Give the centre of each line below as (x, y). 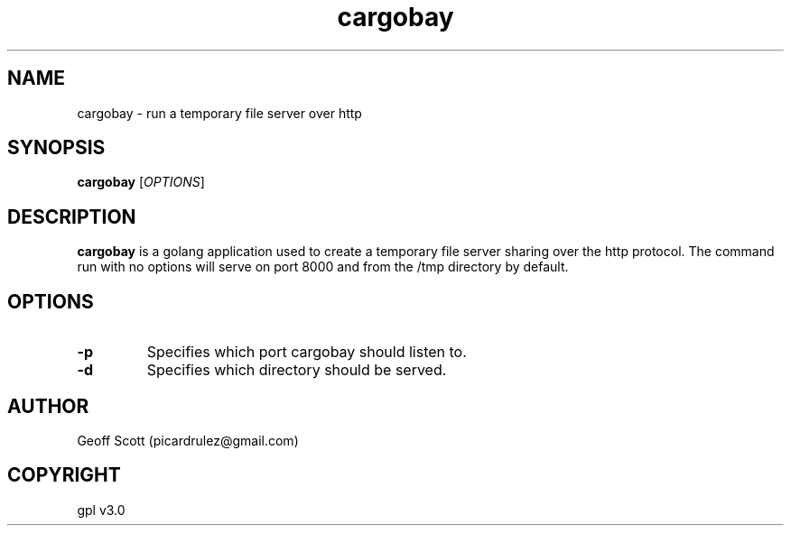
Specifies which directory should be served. (297, 370)
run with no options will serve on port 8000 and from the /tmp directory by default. (323, 267)
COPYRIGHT (64, 475)
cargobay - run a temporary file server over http (219, 113)
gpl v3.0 (101, 510)
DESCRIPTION (72, 216)
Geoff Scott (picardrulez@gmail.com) (188, 440)
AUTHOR (48, 406)
